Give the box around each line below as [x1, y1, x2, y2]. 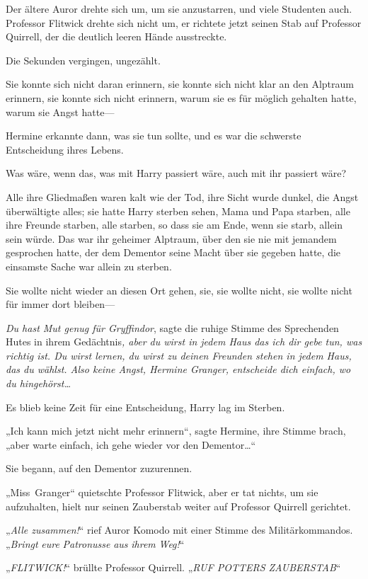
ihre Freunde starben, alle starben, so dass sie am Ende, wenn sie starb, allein [6, 217, 343, 232]
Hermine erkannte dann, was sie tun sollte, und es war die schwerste [6, 128, 301, 143]
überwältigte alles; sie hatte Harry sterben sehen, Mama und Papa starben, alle [6, 203, 350, 218]
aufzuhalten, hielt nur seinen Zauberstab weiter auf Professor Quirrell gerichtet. [6, 498, 351, 513]
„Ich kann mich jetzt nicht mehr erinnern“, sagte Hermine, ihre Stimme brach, [6, 423, 346, 438]
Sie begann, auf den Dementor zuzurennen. [6, 461, 192, 476]
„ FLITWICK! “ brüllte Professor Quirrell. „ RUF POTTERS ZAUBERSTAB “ [6, 560, 341, 575]
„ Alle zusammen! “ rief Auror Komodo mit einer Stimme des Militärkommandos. [6, 522, 353, 537]
